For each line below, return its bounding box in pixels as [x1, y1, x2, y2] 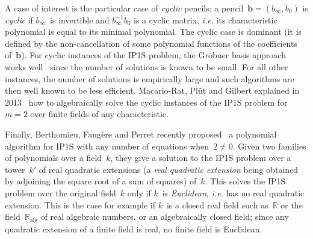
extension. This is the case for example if [5, 198, 155, 211]
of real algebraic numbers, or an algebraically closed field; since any [40, 210, 289, 223]
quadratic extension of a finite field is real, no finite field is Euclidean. [5, 222, 262, 235]
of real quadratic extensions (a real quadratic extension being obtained [39, 163, 299, 175]
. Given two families [232, 139, 306, 152]
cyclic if [5, 13, 33, 26]
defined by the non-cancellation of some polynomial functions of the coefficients [5, 37, 297, 49]
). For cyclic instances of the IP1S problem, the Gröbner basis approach [21, 49, 286, 61]
